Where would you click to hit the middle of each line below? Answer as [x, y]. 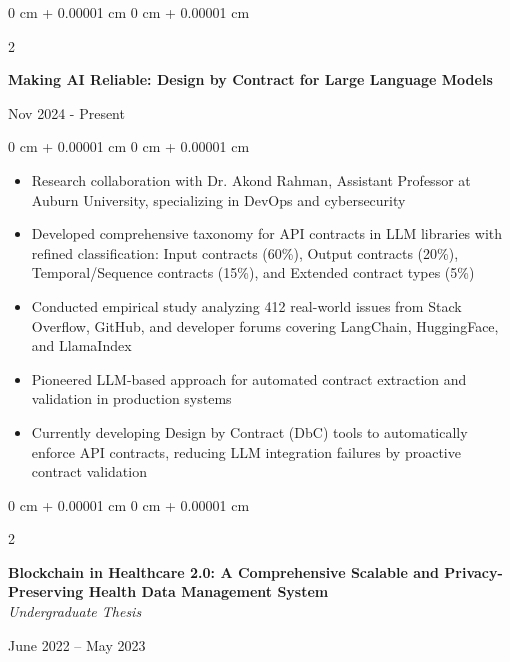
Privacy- [473, 571]
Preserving [46, 591]
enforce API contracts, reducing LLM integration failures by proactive [246, 451]
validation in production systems [131, 398]
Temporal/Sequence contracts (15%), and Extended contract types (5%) [253, 272]
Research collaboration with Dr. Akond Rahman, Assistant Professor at [251, 179]
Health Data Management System [208, 591]
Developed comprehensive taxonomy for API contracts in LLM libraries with [266, 233]
